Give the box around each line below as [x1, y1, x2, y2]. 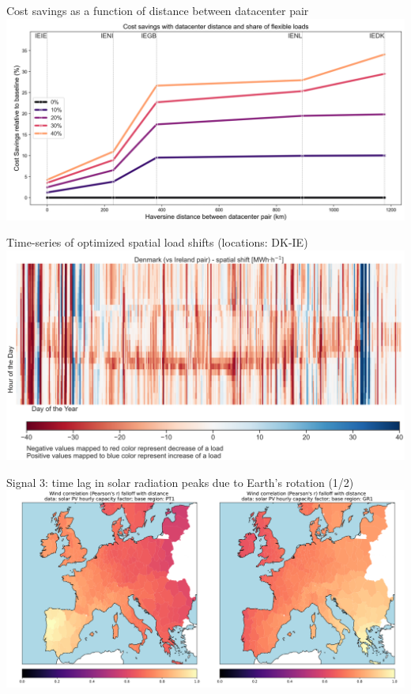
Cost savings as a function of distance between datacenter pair [6, 2, 309, 18]
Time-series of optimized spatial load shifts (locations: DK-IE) [6, 234, 308, 251]
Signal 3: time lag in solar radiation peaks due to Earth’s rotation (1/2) [6, 473, 354, 490]
